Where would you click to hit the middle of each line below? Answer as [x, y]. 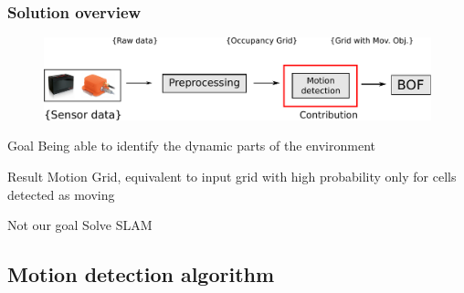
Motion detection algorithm [141, 274]
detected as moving [61, 194]
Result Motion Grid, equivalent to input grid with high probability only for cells [232, 177]
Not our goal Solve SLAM [80, 225]
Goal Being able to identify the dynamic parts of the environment [191, 146]
